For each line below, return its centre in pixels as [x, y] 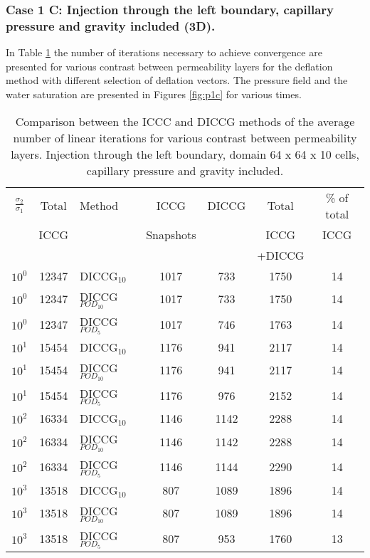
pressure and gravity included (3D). [111, 25]
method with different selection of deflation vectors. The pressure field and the [177, 80]
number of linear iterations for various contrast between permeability [185, 137]
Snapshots [171, 234]
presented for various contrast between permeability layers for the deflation [169, 66]
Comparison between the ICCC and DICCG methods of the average [185, 121]
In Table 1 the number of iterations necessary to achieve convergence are [164, 52]
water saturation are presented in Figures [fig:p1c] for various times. [154, 94]
